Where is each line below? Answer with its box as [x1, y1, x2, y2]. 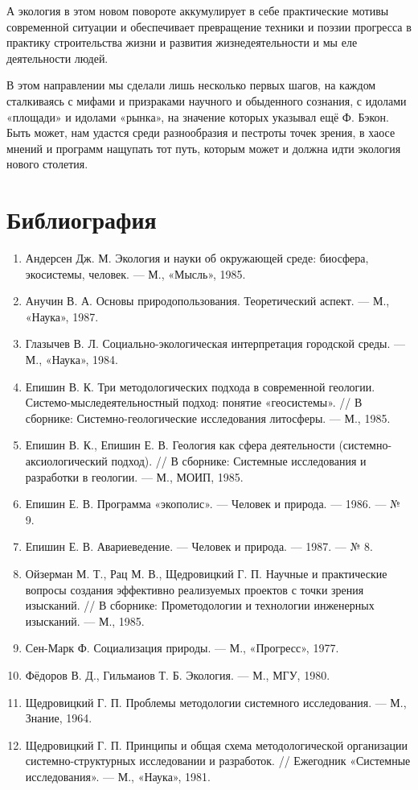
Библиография [6, 203, 157, 236]
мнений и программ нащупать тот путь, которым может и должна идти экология [6, 139, 401, 156]
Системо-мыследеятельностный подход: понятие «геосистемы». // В [25, 394, 363, 411]
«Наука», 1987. [25, 308, 99, 325]
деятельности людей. [6, 49, 109, 66]
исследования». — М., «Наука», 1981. [25, 767, 211, 784]
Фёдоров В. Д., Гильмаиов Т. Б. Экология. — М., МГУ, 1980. [25, 666, 330, 683]
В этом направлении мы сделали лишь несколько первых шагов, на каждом [6, 77, 376, 93]
